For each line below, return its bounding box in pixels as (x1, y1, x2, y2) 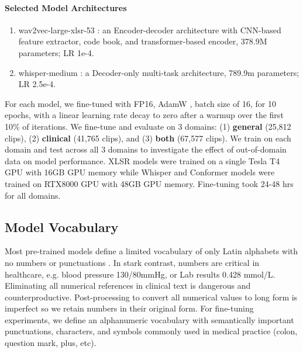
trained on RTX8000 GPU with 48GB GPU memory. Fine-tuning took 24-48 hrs (5, 177, 294, 189)
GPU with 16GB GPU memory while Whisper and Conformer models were (5, 166, 275, 178)
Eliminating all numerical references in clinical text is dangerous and (5, 279, 251, 292)
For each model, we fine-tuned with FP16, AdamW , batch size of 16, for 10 (5, 97, 276, 109)
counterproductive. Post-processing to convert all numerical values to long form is (5, 290, 298, 303)
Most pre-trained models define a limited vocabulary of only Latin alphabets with (5, 245, 298, 257)
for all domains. (5, 189, 61, 201)
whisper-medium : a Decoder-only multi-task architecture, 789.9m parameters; (18, 66, 299, 78)
